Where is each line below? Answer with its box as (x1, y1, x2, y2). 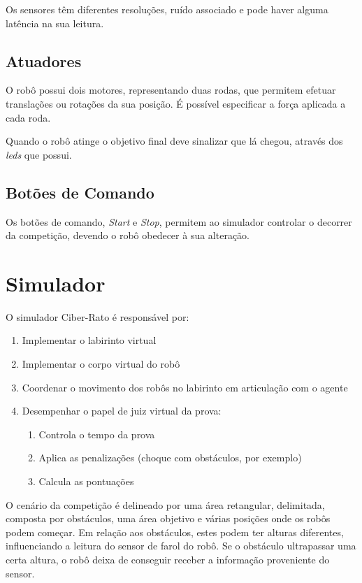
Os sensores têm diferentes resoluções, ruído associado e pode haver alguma (6, 2, 328, 16)
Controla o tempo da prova (38, 426, 155, 441)
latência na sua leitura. (6, 15, 104, 30)
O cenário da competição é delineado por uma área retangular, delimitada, (6, 497, 325, 512)
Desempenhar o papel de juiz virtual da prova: (22, 403, 222, 418)
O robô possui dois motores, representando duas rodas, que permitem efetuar (6, 82, 336, 97)
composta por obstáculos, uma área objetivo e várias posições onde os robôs (6, 511, 331, 526)
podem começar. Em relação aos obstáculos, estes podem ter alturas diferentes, (6, 524, 344, 539)
